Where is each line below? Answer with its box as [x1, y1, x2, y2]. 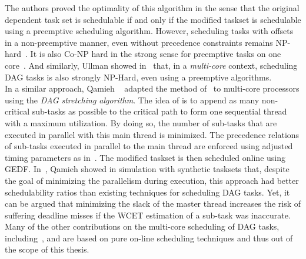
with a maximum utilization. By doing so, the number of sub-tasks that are [5, 116, 277, 129]
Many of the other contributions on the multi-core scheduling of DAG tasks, [5, 220, 280, 233]
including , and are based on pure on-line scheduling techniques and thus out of [5, 231, 293, 244]
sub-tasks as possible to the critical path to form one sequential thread [32, 105, 287, 117]
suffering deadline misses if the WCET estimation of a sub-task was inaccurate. [5, 208, 291, 221]
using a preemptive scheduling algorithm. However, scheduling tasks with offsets [5, 25, 294, 37]
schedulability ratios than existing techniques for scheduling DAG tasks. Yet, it [5, 186, 290, 198]
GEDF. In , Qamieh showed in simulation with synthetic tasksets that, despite [5, 163, 290, 175]
